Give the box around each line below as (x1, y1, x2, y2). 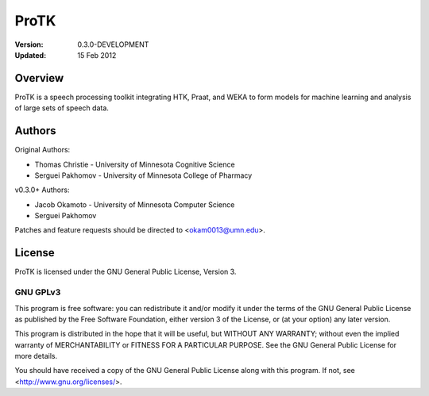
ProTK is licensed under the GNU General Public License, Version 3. (14, 267, 237, 277)
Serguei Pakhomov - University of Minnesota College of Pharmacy (34, 171, 253, 180)
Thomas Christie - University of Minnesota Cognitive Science (34, 160, 235, 169)
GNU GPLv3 (14, 286, 61, 298)
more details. (14, 352, 58, 361)
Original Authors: (14, 145, 71, 155)
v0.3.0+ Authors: (14, 185, 70, 194)
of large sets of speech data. (14, 103, 109, 113)
